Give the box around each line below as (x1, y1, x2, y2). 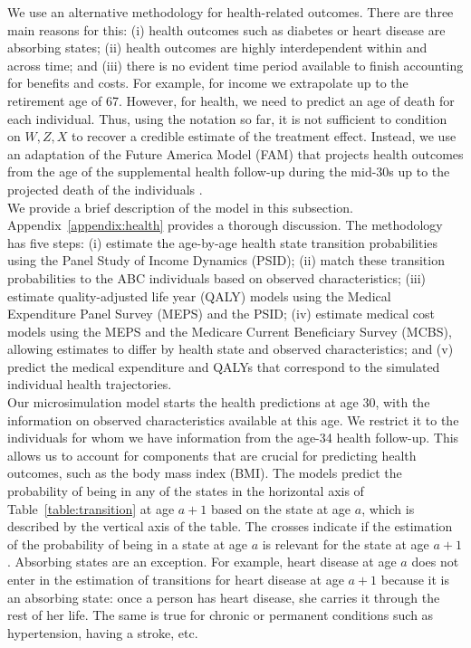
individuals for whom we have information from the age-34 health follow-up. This (7, 428, 459, 447)
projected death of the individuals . (7, 179, 203, 198)
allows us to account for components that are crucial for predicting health (7, 445, 417, 464)
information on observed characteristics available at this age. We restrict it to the (7, 410, 459, 429)
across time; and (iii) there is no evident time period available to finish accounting (7, 55, 464, 74)
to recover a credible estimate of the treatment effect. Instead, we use (71, 127, 457, 146)
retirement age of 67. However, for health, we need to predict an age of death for (7, 91, 455, 110)
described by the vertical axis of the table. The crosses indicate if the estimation (7, 517, 453, 536)
